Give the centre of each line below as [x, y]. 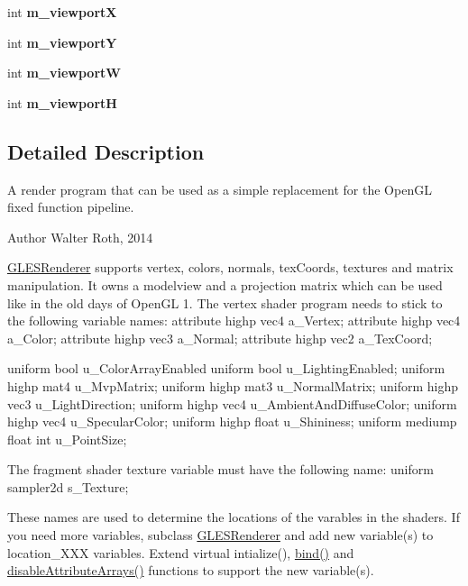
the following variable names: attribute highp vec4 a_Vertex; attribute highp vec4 [234, 320]
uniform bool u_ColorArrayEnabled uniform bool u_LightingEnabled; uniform [226, 368]
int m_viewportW [64, 73]
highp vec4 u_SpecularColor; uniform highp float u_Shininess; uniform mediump [232, 421]
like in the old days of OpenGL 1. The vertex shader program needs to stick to [225, 302]
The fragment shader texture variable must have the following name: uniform [220, 469]
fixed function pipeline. [71, 207]
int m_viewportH [62, 102]
